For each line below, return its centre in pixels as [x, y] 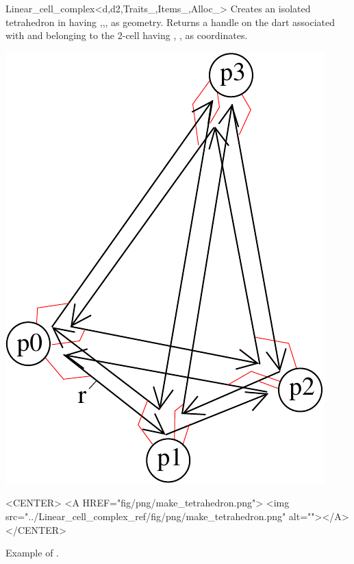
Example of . [32, 553]
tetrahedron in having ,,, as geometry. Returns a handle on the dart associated [170, 22]
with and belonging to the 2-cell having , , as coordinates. [127, 35]
